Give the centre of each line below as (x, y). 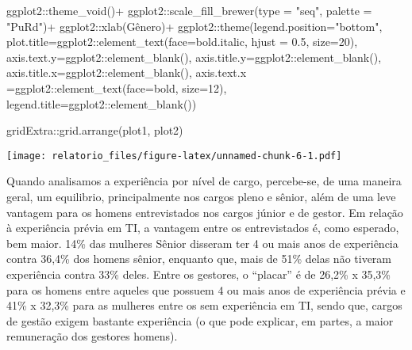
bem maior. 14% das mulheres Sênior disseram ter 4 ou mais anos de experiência (202, 243)
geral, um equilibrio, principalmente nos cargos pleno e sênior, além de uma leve (201, 196)
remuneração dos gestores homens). (92, 336)
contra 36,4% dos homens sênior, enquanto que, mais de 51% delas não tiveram (199, 259)
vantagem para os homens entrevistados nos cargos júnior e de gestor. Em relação (205, 212)
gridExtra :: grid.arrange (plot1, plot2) (95, 130)
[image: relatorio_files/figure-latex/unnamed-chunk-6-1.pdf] (174, 156)
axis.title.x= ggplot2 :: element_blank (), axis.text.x (127, 72)
